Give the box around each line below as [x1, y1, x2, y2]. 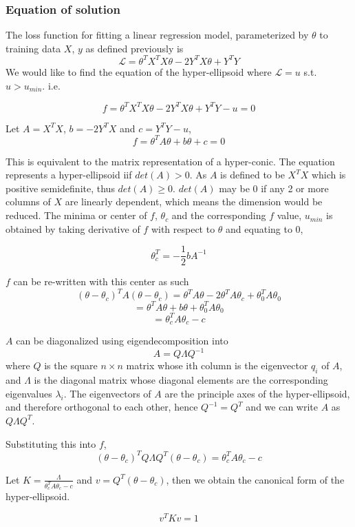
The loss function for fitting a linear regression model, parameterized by [6, 28, 309, 42]
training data [6, 41, 61, 55]
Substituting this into [6, 436, 96, 451]
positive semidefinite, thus [6, 180, 115, 195]
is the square [44, 358, 98, 373]
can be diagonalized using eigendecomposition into [16, 333, 228, 348]
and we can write [246, 400, 318, 414]
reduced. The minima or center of [6, 208, 147, 223]
